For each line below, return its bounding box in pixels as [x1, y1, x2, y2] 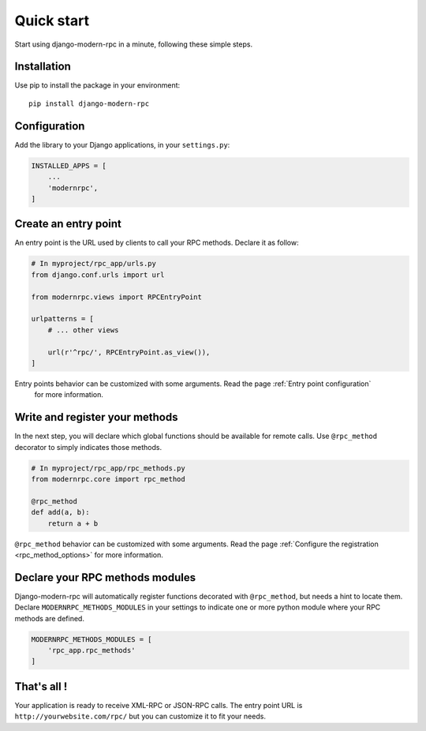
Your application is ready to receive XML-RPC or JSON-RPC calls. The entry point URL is [14, 700, 303, 710]
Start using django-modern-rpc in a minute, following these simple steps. [14, 39, 252, 49]
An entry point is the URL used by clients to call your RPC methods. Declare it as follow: [14, 238, 299, 248]
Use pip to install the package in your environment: [14, 81, 181, 90]
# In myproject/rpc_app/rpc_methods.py [31, 463, 185, 473]
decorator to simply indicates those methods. [14, 442, 162, 452]
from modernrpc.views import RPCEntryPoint [31, 292, 203, 302]
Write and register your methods [14, 410, 178, 424]
